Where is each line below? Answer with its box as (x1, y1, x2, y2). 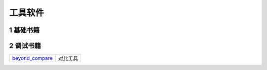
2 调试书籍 (9, 42, 42, 50)
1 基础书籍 (9, 26, 40, 34)
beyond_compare (12, 55, 53, 62)
